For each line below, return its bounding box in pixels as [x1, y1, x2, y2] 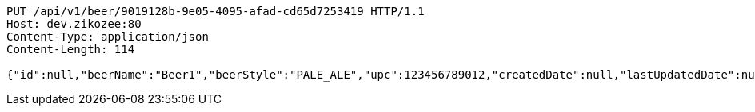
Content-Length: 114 [6, 43, 135, 56]
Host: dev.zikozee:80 [6, 17, 142, 30]
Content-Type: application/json [6, 30, 209, 43]
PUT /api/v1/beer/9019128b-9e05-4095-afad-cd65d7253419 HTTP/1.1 [6, 5, 425, 17]
